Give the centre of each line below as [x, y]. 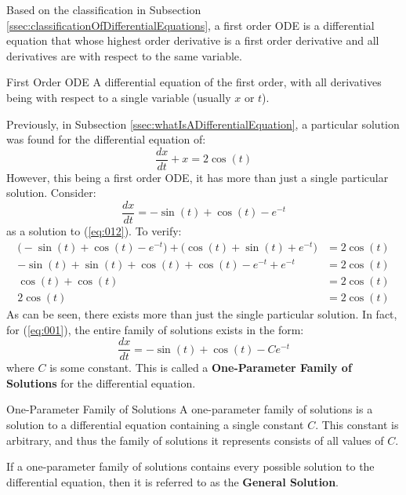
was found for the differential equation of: [106, 139]
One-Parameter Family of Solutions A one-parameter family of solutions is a [190, 409]
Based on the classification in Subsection [104, 9]
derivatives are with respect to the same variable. [124, 55]
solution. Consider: [51, 193]
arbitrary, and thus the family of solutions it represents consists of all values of [195, 440]
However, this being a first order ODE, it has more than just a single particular [198, 177]
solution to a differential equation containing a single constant [155, 424]
